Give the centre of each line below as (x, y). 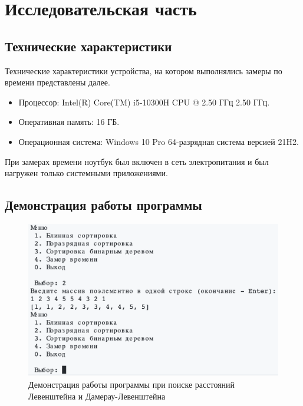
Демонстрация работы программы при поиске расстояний (132, 384)
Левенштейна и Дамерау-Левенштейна (97, 396)
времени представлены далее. (57, 82)
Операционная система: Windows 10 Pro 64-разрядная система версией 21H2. (159, 141)
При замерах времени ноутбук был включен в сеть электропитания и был (137, 161)
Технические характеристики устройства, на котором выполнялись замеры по (144, 70)
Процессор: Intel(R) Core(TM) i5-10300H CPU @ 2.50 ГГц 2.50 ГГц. (144, 102)
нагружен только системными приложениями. (86, 173)
